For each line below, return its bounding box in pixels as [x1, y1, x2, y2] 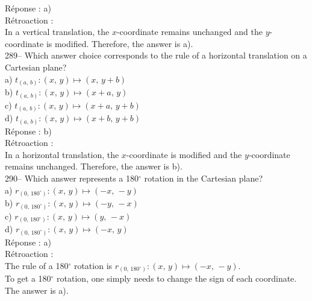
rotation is [73, 259, 113, 271]
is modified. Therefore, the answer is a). [46, 37, 193, 49]
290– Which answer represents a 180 [5, 172, 139, 184]
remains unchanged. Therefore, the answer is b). [5, 160, 183, 173]
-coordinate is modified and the [126, 148, 242, 160]
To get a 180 [5, 272, 51, 285]
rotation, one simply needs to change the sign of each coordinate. [57, 272, 297, 285]
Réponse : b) [5, 124, 52, 137]
